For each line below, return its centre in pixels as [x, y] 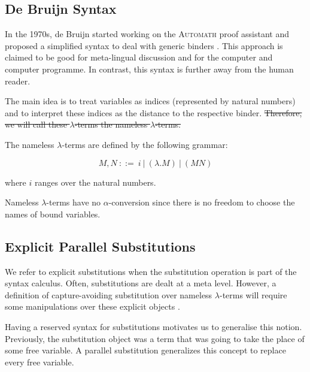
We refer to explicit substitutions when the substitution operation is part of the [151, 271]
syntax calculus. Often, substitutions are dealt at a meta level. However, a [141, 283]
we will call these [36, 124]
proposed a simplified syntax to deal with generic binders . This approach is [144, 45]
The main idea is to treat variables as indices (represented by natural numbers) [150, 101]
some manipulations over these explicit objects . [92, 306]
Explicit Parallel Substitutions [100, 246]
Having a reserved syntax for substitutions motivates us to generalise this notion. [154, 326]
